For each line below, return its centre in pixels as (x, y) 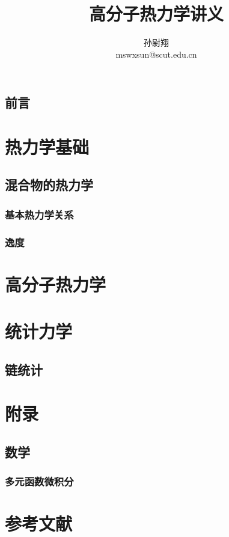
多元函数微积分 (39, 481)
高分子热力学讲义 (156, 14)
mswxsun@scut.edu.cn (156, 54)
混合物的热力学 (49, 185)
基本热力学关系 (39, 214)
